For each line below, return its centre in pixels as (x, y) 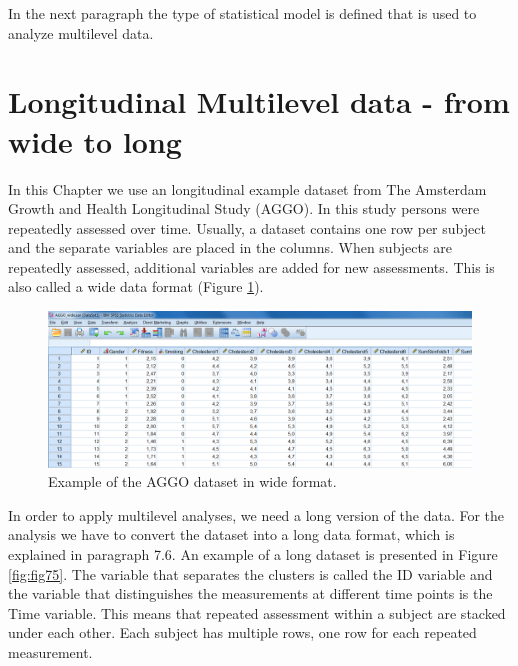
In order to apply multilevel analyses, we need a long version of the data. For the (256, 514)
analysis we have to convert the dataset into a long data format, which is (231, 534)
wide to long (95, 140)
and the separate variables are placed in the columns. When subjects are (230, 247)
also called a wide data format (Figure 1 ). (136, 286)
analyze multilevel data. (81, 32)
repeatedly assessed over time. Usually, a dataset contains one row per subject (247, 227)
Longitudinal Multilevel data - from (259, 101)
